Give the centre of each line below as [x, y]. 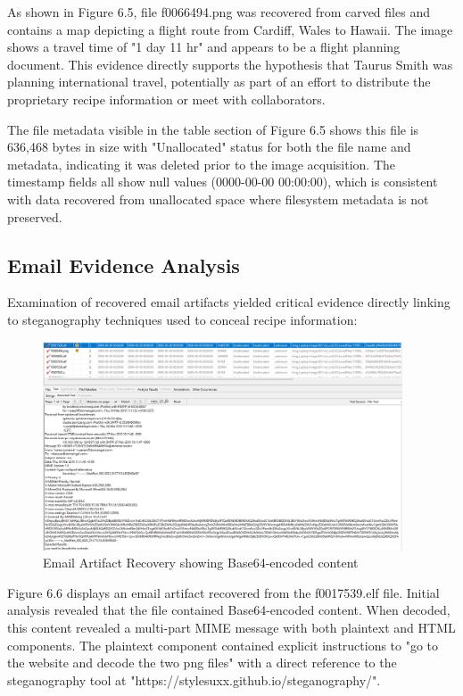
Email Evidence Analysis [124, 265]
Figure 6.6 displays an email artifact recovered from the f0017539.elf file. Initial [223, 592]
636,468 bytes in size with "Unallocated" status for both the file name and [209, 147]
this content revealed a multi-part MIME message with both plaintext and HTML [231, 627]
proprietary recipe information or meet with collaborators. [166, 99]
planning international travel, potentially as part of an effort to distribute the [219, 82]
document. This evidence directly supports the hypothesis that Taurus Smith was [230, 64]
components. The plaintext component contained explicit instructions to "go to [223, 645]
